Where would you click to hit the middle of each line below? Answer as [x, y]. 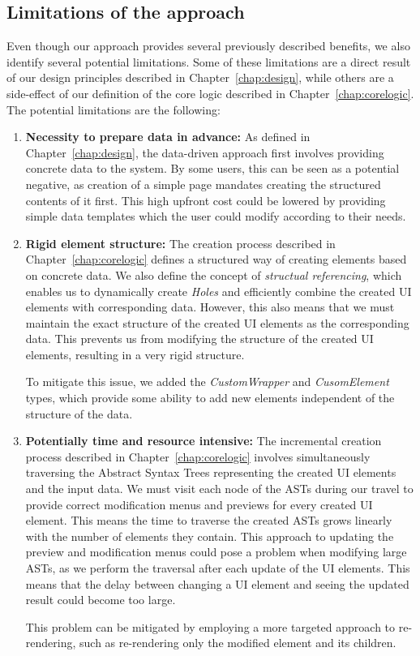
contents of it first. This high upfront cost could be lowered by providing [206, 200]
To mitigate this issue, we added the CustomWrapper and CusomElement [207, 382]
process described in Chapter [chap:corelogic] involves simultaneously [198, 456]
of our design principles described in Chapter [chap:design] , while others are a [200, 77]
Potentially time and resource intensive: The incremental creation [204, 441]
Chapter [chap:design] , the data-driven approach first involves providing [205, 152]
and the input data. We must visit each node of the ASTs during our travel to [219, 489]
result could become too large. [101, 600]
